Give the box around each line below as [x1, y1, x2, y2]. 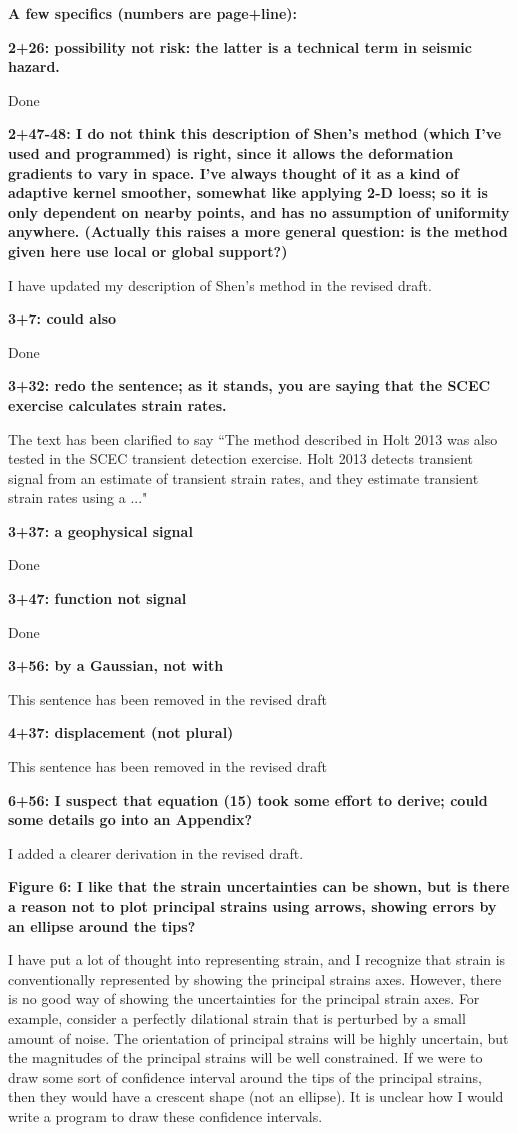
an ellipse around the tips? [8, 915, 196, 936]
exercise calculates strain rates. [8, 394, 227, 415]
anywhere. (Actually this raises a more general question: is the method [8, 221, 508, 242]
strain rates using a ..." [8, 487, 148, 508]
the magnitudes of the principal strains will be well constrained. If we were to [8, 1047, 483, 1068]
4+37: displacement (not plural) [8, 722, 234, 743]
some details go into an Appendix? [8, 809, 253, 830]
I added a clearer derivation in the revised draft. [8, 842, 304, 863]
